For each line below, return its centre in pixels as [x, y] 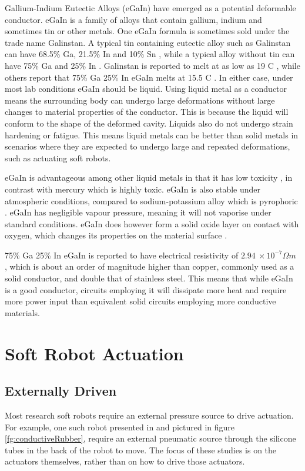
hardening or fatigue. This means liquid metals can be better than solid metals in [152, 135]
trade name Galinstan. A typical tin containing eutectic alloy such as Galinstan [148, 42]
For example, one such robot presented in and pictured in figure [120, 427]
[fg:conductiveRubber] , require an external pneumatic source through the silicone [150, 438]
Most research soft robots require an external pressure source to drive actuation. [149, 415]
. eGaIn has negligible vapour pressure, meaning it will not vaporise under [138, 212]
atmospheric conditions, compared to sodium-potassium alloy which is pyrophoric [151, 200]
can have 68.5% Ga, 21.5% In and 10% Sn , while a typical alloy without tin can [150, 54]
